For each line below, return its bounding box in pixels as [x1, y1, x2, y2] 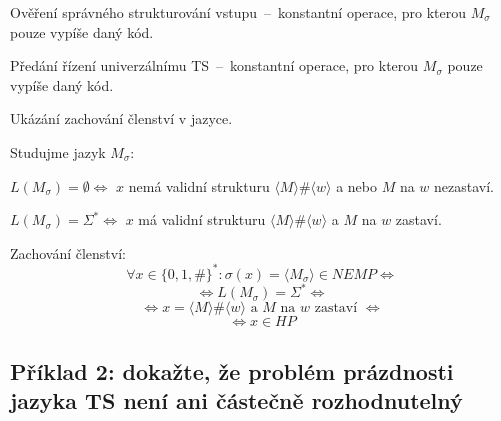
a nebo [336, 175, 377, 196]
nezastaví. [434, 175, 495, 196]
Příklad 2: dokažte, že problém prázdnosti [10, 355, 454, 386]
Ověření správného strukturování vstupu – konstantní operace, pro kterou [10, 2, 467, 22]
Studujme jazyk [10, 141, 106, 162]
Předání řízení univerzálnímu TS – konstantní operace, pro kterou [10, 55, 419, 76]
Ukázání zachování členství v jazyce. [10, 108, 233, 129]
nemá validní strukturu [128, 175, 270, 196]
